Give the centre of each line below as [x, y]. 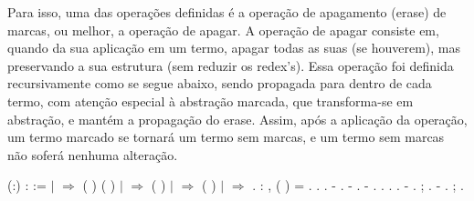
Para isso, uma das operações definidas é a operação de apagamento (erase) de [227, 12]
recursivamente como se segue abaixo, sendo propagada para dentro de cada [220, 83]
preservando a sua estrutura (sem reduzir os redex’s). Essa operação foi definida [231, 65]
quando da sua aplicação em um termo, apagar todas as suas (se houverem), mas [234, 48]
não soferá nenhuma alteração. [93, 154]
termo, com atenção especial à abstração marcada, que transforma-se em [211, 100]
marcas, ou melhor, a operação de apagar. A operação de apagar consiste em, [223, 30]
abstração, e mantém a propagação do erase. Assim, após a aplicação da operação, [237, 119]
